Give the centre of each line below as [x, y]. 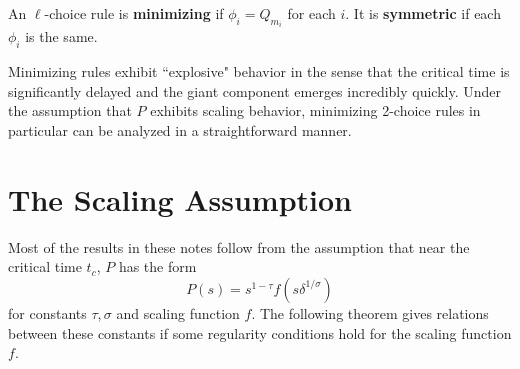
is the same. [61, 36]
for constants [47, 312]
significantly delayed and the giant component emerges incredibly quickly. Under [255, 90]
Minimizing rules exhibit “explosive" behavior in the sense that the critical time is [259, 71]
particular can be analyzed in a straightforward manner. [180, 130]
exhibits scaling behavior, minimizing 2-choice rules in [315, 110]
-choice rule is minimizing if [134, 13]
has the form [157, 266]
